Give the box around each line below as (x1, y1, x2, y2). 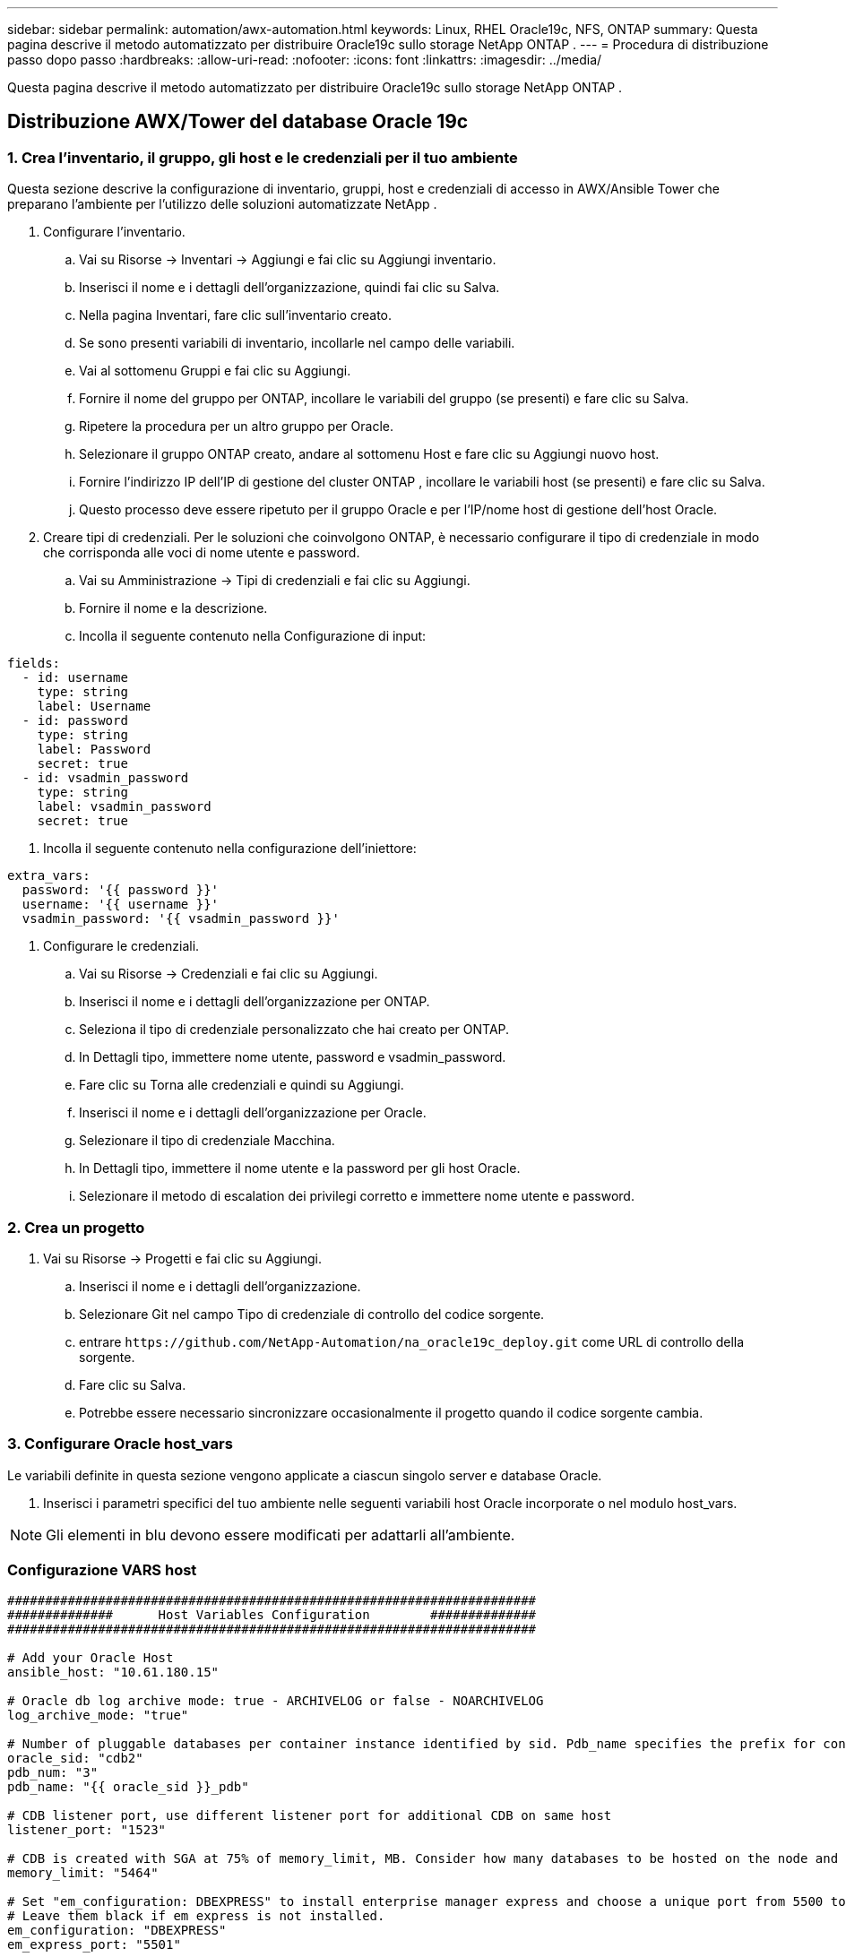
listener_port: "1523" (7, 1823, 167, 1838)
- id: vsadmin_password (22, 771, 189, 786)
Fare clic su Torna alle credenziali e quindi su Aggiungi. (79, 1077, 404, 1093)
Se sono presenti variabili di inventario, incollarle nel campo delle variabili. (79, 335, 515, 351)
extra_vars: (7, 868, 91, 884)
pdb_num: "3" (7, 1765, 99, 1780)
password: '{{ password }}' (22, 883, 220, 898)
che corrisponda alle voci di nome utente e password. (43, 545, 360, 561)
